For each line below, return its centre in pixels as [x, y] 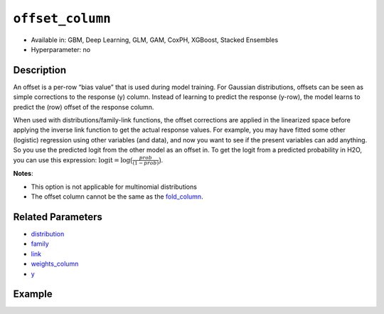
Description [40, 70]
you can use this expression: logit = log [72, 159]
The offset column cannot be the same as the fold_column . [117, 197]
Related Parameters [58, 217]
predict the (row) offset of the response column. [84, 107]
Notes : [23, 174]
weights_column [55, 264]
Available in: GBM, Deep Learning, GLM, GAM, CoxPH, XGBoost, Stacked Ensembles [155, 40]
